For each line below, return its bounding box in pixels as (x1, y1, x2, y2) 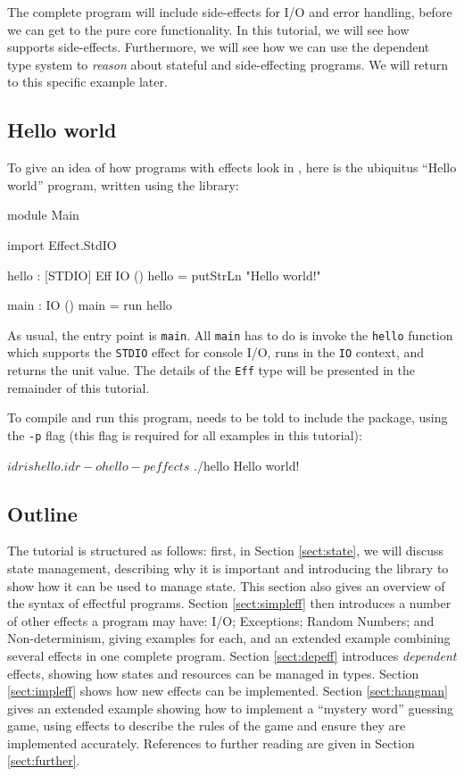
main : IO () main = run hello (7, 296, 172, 314)
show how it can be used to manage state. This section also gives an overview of (7, 576, 445, 595)
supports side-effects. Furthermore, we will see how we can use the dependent (7, 38, 430, 56)
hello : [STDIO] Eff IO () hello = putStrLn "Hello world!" (7, 265, 321, 284)
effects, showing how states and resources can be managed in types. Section (7, 663, 419, 682)
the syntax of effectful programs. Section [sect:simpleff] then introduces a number (7, 594, 452, 613)
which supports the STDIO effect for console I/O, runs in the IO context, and (7, 343, 425, 362)
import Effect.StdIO (7, 235, 117, 254)
